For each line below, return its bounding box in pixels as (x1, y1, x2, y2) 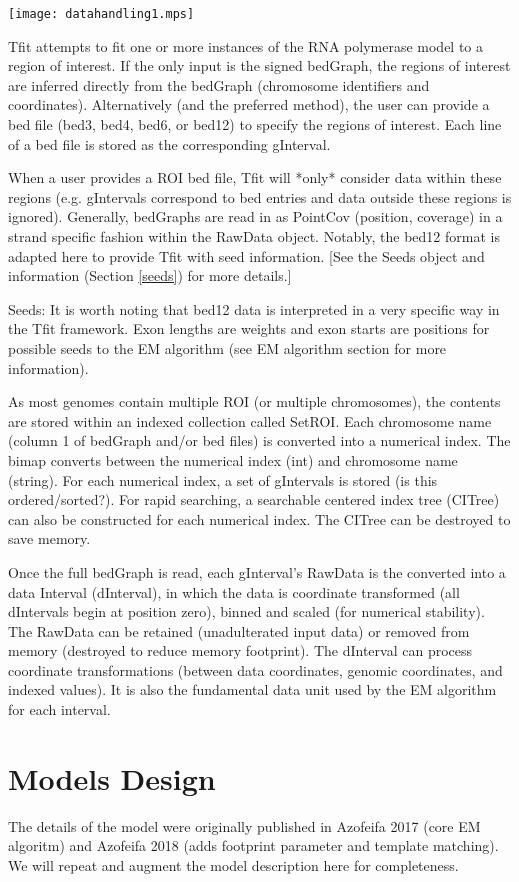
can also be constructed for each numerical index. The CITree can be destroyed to (8, 508, 511, 529)
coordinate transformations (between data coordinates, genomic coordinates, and (8, 659, 503, 680)
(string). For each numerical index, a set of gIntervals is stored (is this (8, 469, 438, 490)
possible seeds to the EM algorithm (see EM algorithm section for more (8, 337, 447, 358)
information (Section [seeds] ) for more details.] (8, 265, 292, 286)
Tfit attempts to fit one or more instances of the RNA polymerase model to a (8, 35, 484, 56)
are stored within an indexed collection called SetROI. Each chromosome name (8, 410, 492, 431)
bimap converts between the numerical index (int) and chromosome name (8, 449, 458, 470)
